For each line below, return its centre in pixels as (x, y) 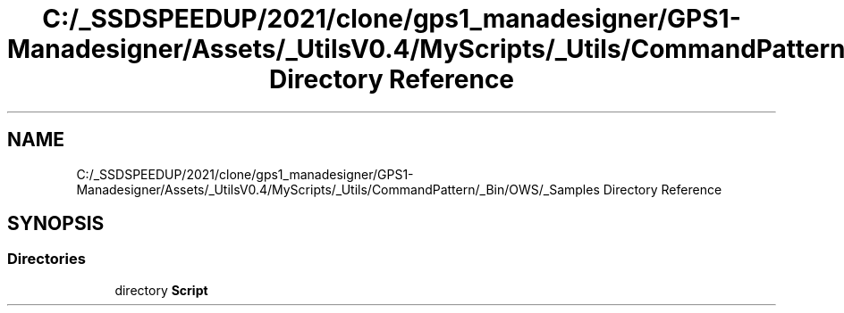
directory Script (161, 290)
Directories (46, 259)
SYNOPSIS (56, 224)
